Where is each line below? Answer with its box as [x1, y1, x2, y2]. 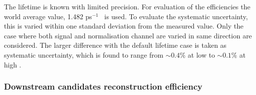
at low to [187, 49, 215, 60]
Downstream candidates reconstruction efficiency [4, 80, 203, 93]
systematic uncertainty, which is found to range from [4, 49, 164, 60]
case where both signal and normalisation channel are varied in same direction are [4, 30, 252, 40]
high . [4, 59, 22, 69]
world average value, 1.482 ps [4, 11, 92, 21]
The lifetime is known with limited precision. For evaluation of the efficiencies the [4, 1, 251, 11]
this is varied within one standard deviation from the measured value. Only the [4, 21, 244, 31]
